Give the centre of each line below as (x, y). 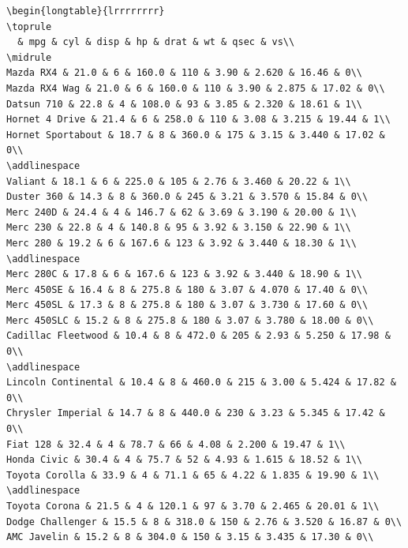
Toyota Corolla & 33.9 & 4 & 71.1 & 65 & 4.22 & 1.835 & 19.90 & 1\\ (193, 475)
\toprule (29, 26)
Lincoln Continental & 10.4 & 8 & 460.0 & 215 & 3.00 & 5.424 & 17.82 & (201, 383)
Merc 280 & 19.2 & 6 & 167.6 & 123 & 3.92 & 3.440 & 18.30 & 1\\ (182, 243)
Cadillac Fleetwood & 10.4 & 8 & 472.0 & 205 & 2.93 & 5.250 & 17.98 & (198, 336)
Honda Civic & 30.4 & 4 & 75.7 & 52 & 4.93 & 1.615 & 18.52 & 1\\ (185, 460)
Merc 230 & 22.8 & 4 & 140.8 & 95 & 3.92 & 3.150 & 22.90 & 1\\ (179, 228)
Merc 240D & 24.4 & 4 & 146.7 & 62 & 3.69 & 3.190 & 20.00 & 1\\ (182, 212)
